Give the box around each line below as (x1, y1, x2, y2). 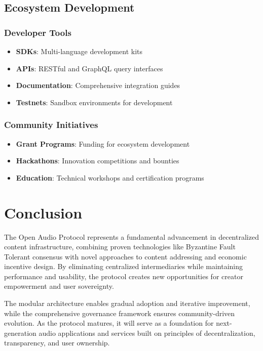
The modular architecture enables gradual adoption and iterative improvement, (4, 298, 250, 309)
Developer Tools (4, 26, 71, 38)
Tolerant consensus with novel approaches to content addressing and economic (4, 251, 247, 261)
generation (4, 327, 36, 338)
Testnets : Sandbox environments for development (16, 97, 173, 107)
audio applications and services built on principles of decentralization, (39, 327, 255, 338)
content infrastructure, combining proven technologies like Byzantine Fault (4, 241, 236, 252)
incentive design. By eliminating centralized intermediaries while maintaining (4, 261, 243, 272)
